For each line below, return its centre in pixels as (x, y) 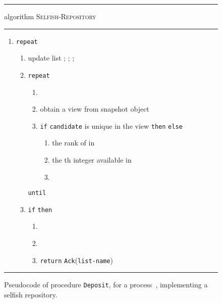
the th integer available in (92, 159)
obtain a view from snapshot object (95, 109)
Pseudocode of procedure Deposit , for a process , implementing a (106, 285)
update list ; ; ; (51, 58)
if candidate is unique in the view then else (111, 125)
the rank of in (73, 143)
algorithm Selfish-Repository (50, 16)
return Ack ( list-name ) (76, 260)
